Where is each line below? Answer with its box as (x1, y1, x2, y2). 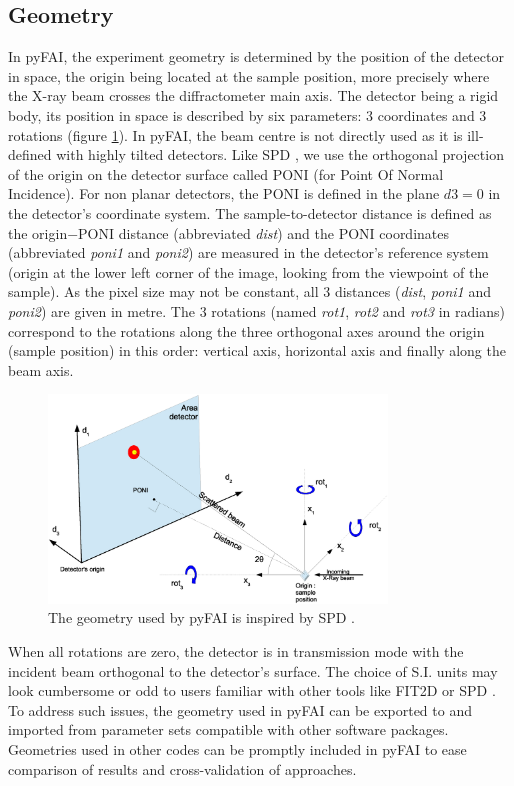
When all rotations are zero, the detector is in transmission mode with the (8, 641, 464, 662)
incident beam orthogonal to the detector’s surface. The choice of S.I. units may (8, 660, 498, 681)
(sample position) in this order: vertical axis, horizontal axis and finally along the (8, 340, 506, 361)
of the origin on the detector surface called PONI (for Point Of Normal (8, 163, 444, 184)
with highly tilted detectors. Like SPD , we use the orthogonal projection (56, 144, 504, 165)
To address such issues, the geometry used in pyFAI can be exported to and (8, 699, 472, 720)
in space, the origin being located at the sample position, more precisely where (8, 65, 490, 86)
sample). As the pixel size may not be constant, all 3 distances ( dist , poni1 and (8, 281, 491, 302)
